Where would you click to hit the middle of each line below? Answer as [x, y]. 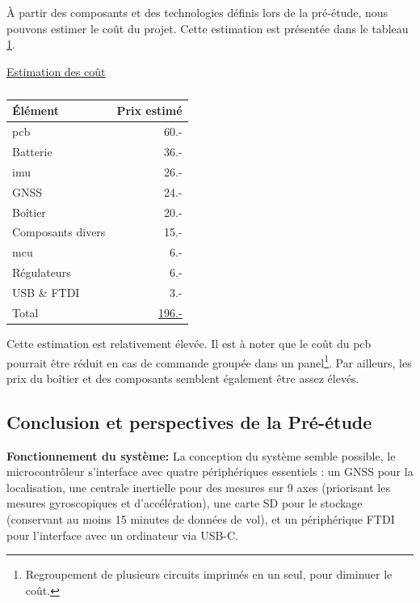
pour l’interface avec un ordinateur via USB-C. [122, 535]
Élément [36, 110]
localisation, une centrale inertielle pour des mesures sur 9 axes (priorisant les [198, 487]
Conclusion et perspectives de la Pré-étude [189, 421]
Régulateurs [42, 272]
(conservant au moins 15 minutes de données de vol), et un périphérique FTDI [201, 518]
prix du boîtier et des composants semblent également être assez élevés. [183, 378]
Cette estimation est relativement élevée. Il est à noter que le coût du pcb [189, 343]
